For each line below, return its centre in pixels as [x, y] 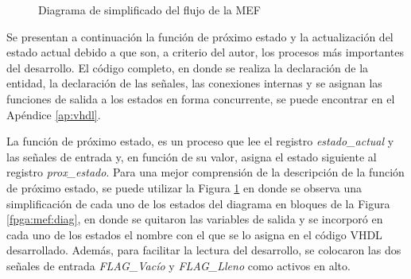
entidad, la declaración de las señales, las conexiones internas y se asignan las [194, 83]
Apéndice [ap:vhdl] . [54, 114]
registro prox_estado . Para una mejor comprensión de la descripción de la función [205, 172]
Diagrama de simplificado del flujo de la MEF [149, 10]
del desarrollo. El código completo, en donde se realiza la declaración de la [188, 67]
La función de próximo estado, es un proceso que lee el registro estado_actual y [200, 141]
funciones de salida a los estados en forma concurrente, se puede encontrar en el [201, 98]
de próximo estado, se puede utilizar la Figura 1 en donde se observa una [184, 187]
